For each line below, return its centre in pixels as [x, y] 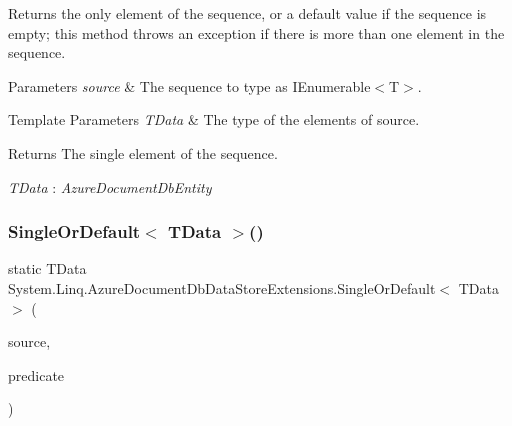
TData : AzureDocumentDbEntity [110, 186]
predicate [36, 374]
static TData [47, 268]
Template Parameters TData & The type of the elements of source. [214, 119]
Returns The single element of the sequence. [143, 152]
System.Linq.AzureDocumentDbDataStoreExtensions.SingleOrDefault [222, 287]
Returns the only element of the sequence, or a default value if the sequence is [247, 13]
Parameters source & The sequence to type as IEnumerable [189, 85]
